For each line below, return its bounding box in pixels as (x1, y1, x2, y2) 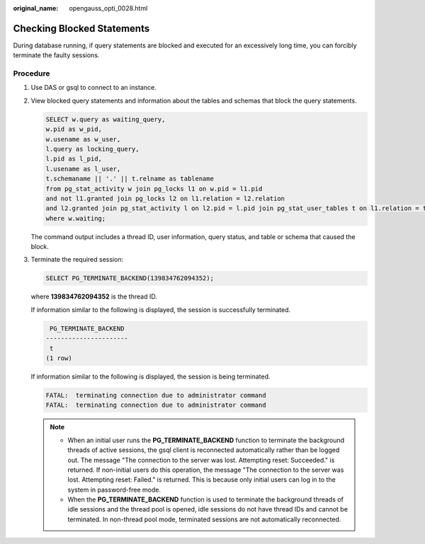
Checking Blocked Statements (13, 22, 150, 35)
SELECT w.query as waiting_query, (45, 115, 166, 123)
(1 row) (45, 354, 72, 362)
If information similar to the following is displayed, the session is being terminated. (30, 372, 271, 381)
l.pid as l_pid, (45, 155, 103, 163)
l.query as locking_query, (45, 145, 140, 153)
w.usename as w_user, (45, 135, 121, 143)
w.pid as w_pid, (45, 125, 103, 134)
